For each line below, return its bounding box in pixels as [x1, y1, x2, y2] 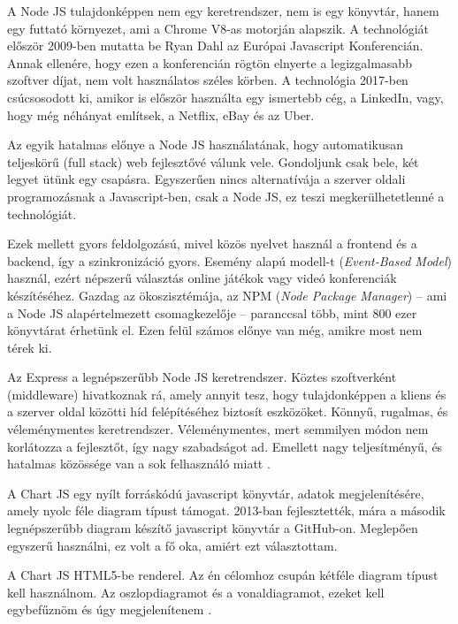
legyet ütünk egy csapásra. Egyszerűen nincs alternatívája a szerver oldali [7, 170, 406, 188]
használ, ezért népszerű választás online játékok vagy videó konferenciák [7, 269, 397, 287]
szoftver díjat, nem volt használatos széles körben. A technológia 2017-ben [7, 71, 408, 89]
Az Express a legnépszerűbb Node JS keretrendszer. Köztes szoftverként [7, 368, 397, 386]
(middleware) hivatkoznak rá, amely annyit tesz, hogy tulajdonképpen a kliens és [7, 384, 447, 403]
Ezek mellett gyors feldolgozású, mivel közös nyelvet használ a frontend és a [7, 234, 417, 253]
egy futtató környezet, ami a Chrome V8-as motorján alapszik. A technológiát [7, 19, 430, 37]
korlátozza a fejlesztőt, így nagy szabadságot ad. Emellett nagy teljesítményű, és [7, 437, 443, 455]
